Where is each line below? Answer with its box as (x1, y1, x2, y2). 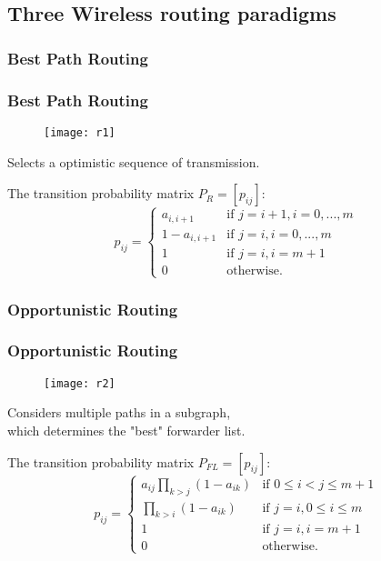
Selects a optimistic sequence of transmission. (7, 152, 260, 171)
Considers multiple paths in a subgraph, (7, 403, 231, 422)
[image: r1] (44, 125, 115, 139)
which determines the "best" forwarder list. (7, 420, 246, 439)
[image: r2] (44, 376, 115, 390)
